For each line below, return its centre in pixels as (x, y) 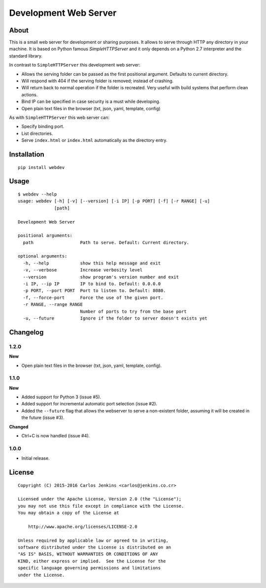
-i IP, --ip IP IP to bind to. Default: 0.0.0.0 (92, 284)
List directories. (37, 133)
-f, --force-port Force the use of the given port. (93, 297)
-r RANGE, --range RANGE (53, 305)
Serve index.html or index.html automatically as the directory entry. (94, 140)
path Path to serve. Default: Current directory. (106, 242)
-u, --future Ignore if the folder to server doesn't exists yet (115, 318)
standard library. (26, 56)
